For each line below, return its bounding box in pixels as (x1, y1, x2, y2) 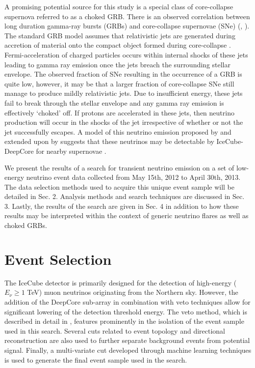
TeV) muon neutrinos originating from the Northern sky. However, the (27, 287, 238, 297)
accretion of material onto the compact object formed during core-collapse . (4, 40, 231, 50)
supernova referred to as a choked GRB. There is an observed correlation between (4, 11, 250, 21)
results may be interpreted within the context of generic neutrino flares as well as (4, 210, 249, 221)
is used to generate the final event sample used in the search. (4, 354, 187, 365)
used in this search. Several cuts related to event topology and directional (4, 325, 226, 336)
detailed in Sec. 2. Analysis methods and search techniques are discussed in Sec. (4, 191, 245, 201)
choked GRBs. (4, 220, 47, 230)
